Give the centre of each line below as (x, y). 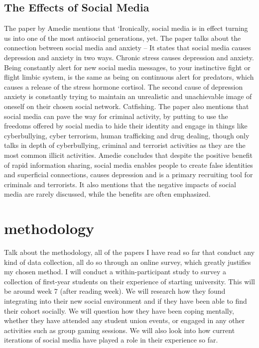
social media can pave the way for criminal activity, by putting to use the (116, 116)
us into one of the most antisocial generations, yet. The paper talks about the (123, 38)
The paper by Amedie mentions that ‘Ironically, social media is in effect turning (126, 28)
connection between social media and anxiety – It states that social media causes (128, 48)
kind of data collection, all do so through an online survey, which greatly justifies (128, 262)
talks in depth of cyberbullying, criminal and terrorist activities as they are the (125, 145)
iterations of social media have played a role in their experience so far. (111, 340)
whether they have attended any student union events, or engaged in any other (125, 320)
